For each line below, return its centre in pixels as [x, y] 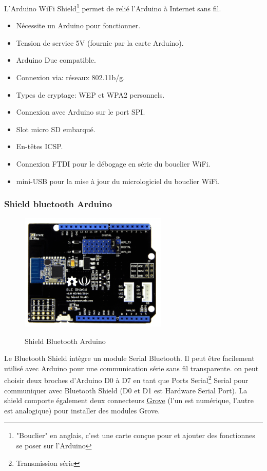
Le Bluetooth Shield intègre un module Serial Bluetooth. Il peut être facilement [129, 358]
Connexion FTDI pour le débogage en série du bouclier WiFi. [113, 164]
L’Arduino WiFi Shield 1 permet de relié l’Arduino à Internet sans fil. [113, 7]
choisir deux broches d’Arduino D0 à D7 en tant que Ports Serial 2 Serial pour [126, 379]
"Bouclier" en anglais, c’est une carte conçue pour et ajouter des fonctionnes [136, 435]
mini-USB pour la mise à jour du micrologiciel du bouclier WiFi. [118, 181]
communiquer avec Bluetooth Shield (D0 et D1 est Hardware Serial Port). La [126, 390]
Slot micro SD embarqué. [56, 129]
